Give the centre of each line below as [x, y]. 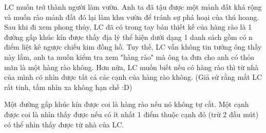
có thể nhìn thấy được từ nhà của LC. [64, 124]
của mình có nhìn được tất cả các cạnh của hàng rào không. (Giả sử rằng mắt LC [133, 77]
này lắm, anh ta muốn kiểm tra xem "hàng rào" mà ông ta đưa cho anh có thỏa [129, 57]
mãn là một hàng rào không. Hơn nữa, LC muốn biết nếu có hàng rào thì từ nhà [131, 67]
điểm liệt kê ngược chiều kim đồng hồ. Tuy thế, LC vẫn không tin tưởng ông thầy [133, 47]
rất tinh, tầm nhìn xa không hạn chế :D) [68, 87]
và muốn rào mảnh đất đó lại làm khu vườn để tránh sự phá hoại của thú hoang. [132, 17]
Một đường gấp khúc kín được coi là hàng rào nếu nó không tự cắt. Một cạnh [127, 104]
